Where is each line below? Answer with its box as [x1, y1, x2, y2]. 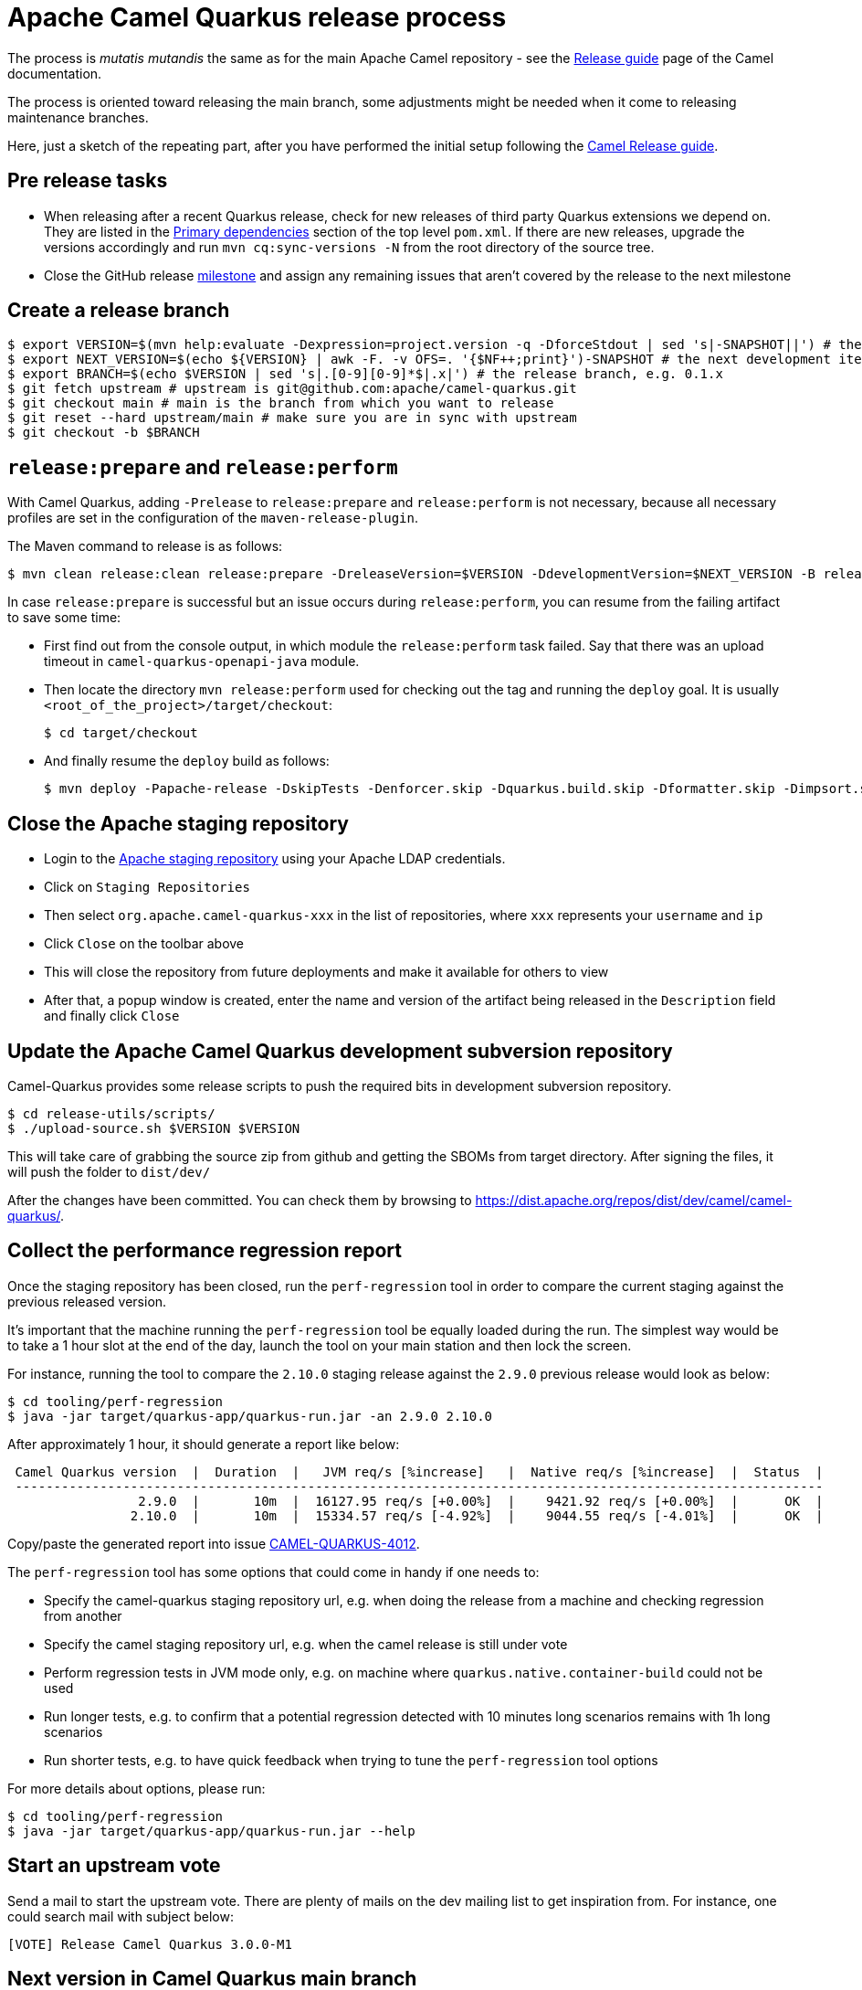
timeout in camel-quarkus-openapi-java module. [44, 653, 360, 670]
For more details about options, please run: [7, 1780, 266, 1796]
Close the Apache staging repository [7, 811, 349, 835]
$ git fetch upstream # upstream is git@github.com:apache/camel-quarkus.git [7, 381, 577, 397]
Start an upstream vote [7, 1854, 221, 1878]
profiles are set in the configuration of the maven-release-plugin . [7, 510, 418, 526]
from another [44, 1607, 122, 1624]
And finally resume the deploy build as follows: [44, 753, 330, 769]
